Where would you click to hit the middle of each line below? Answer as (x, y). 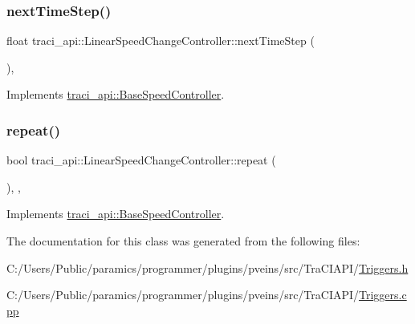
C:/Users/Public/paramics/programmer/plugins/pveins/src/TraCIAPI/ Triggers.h (207, 267)
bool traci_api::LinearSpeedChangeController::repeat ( (141, 160)
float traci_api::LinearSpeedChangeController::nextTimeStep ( (161, 40)
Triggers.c (383, 295)
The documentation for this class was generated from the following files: (183, 241)
